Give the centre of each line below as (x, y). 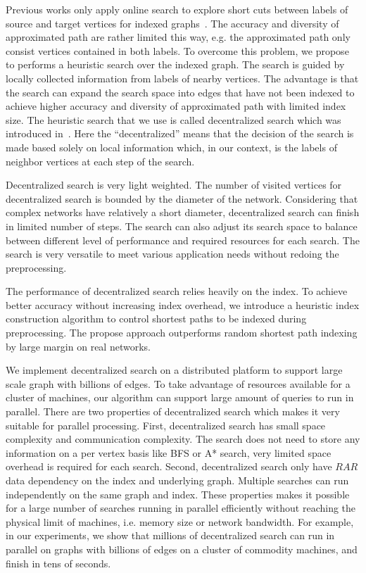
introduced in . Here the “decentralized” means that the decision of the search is (180, 133)
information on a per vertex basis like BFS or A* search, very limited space (169, 452)
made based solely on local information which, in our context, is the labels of (171, 147)
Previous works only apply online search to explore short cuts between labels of (177, 9)
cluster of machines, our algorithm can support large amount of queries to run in (180, 397)
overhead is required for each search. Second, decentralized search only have (169, 466)
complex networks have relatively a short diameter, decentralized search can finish (183, 212)
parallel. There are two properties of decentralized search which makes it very (173, 411)
